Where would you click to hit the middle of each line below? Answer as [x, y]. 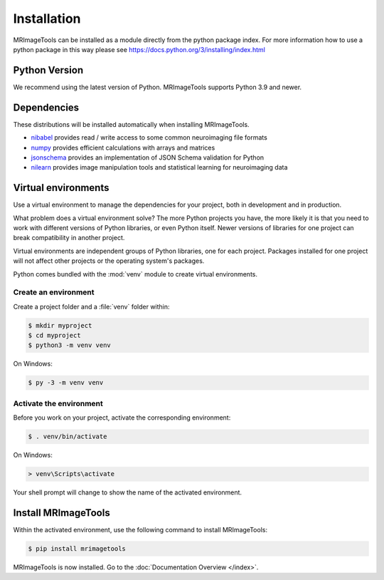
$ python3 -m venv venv [70, 345]
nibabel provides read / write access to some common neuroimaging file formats [149, 138]
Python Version [48, 70]
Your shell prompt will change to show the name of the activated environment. [127, 492]
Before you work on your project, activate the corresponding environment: [122, 418]
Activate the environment [58, 403]
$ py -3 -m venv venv [66, 383]
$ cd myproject [54, 336]
